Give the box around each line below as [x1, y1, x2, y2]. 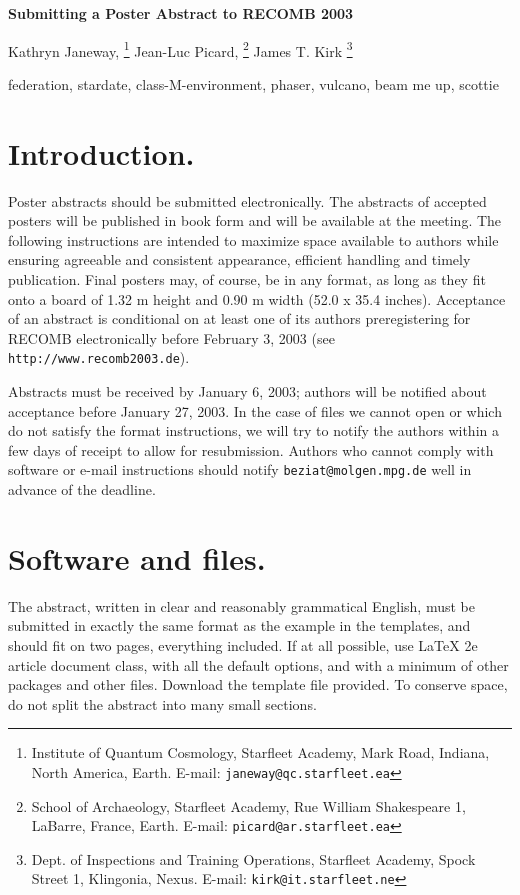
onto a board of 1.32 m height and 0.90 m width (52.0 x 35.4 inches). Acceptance [8, 288, 506, 309]
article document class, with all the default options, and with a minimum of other [8, 654, 509, 675]
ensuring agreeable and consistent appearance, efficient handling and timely [8, 249, 471, 270]
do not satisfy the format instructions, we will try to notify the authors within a [8, 420, 499, 441]
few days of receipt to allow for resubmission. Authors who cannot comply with [8, 439, 494, 460]
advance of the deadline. [8, 479, 156, 499]
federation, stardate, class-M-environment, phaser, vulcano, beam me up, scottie [8, 73, 499, 94]
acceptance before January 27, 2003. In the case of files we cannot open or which [8, 400, 502, 421]
